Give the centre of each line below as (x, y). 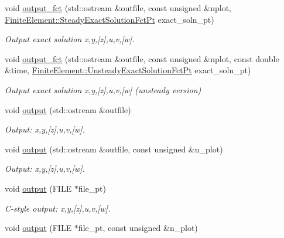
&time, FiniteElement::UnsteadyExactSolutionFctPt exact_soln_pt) (128, 70)
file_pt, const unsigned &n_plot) (138, 228)
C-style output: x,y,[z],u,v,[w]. (58, 208)
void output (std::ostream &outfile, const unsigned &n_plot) (114, 149)
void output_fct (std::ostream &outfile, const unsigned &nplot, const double (142, 58)
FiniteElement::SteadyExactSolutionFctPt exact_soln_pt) (110, 19)
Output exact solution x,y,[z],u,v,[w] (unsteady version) (103, 89)
